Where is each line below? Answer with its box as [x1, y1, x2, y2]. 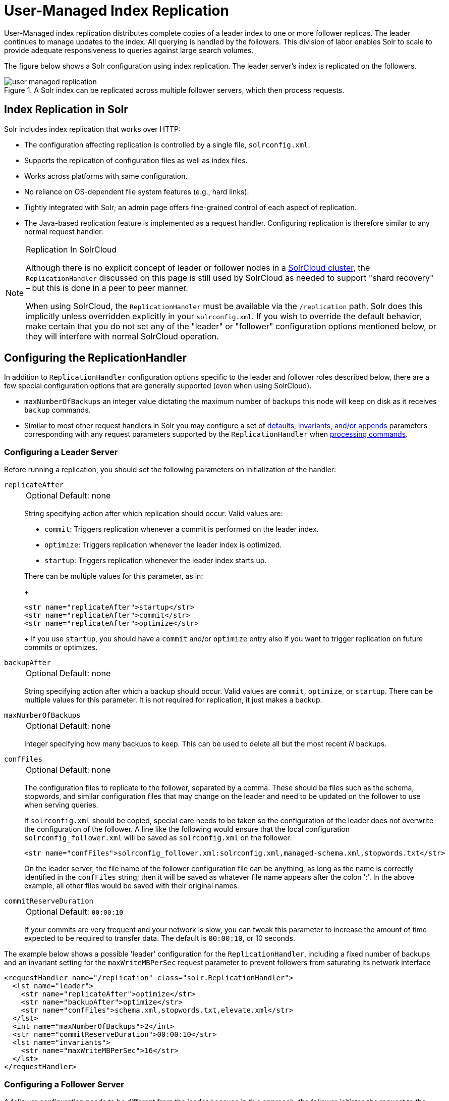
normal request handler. [24, 227, 103, 236]
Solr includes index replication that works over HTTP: [4, 124, 181, 133]
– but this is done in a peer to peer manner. [26, 282, 188, 293]
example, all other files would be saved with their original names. [24, 881, 240, 890]
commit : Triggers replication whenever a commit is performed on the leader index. [44, 525, 319, 534]
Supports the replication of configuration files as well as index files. [24, 156, 248, 165]
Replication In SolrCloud [26, 244, 117, 255]
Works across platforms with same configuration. [24, 171, 188, 180]
